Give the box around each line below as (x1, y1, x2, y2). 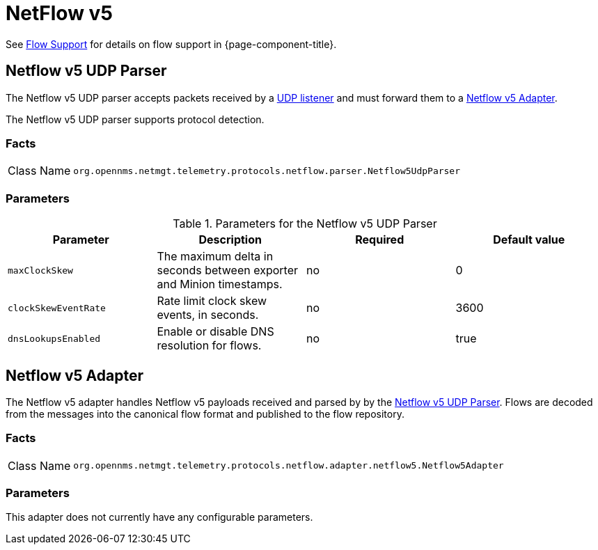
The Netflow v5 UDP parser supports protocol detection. (6, 113, 265, 125)
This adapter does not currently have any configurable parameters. (6, 511, 313, 524)
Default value (493, 233, 565, 247)
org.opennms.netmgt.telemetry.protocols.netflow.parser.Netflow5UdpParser (73, 165, 461, 176)
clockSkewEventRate (8, 302, 106, 313)
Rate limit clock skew (157, 294, 267, 308)
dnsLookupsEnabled (8, 333, 101, 344)
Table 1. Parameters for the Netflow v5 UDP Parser (173, 217, 437, 231)
